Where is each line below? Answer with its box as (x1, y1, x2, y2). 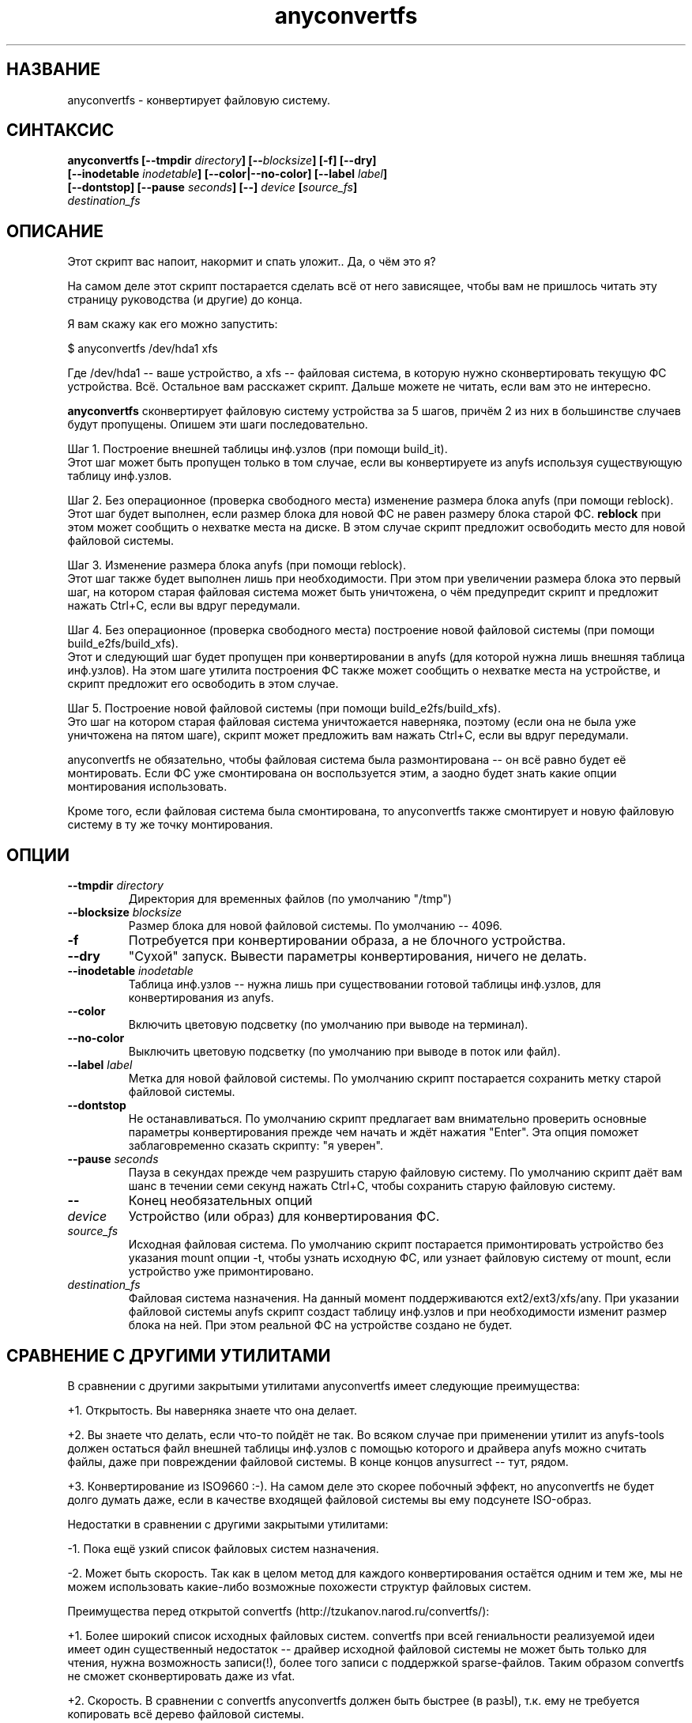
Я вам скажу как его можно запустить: (67, 317, 278, 331)
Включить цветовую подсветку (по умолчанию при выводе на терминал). (128, 1018, 528, 1032)
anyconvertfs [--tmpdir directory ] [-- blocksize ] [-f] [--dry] (67, 153, 377, 168)
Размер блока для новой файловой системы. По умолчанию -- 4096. (128, 919, 502, 933)
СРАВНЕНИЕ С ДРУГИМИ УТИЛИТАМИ (6, 1345, 331, 1366)
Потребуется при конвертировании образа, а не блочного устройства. (128, 932, 566, 949)
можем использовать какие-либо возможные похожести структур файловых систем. (67, 1579, 532, 1593)
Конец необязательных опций (128, 1192, 313, 1209)
